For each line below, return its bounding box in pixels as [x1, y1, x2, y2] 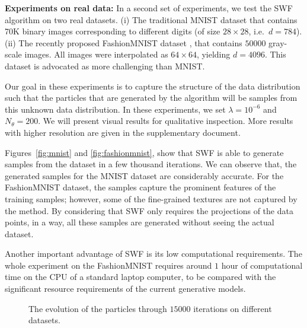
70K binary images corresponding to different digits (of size [5, 25, 220, 37]
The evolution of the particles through [28, 302, 167, 314]
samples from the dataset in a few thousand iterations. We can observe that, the [5, 158, 297, 170]
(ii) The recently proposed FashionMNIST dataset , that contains [5, 36, 242, 49]
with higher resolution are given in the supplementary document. [5, 126, 241, 138]
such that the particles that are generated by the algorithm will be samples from [5, 91, 298, 104]
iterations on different [193, 302, 272, 314]
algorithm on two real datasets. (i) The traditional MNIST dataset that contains [5, 13, 298, 26]
